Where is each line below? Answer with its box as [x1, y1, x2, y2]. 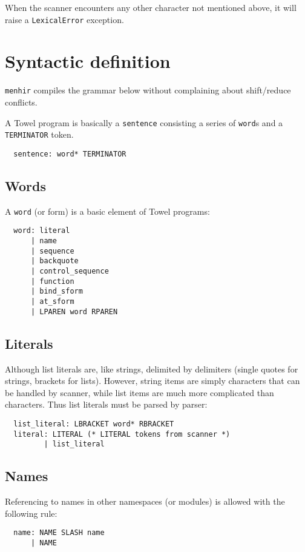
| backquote [30, 257, 79, 266]
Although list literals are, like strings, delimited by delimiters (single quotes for [5, 362, 298, 375]
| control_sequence [30, 267, 109, 276]
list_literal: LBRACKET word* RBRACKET [13, 419, 174, 428]
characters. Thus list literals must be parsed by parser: [5, 398, 208, 411]
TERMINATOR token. [5, 128, 74, 141]
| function [30, 277, 74, 286]
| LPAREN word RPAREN [30, 307, 118, 316]
